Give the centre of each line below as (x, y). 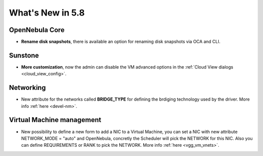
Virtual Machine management (55, 120)
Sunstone (24, 55)
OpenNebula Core (37, 30)
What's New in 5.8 (47, 13)
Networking (28, 88)
